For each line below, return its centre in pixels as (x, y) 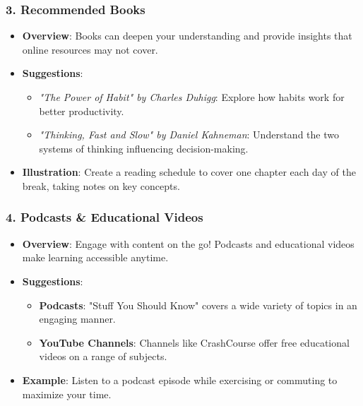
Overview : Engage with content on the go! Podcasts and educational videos (188, 243)
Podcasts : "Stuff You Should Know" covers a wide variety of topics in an (198, 305)
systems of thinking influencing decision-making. (144, 148)
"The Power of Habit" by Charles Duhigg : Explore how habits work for (192, 97)
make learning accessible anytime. (95, 257)
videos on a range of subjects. (103, 356)
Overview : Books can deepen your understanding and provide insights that (187, 36)
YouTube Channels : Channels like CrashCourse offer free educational (194, 342)
